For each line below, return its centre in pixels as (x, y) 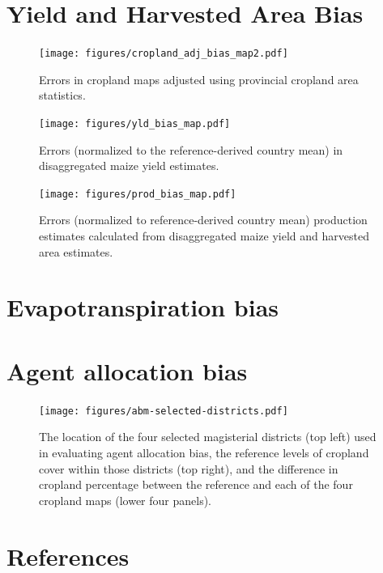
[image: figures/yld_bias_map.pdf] (135, 123)
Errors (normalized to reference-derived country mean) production (203, 220)
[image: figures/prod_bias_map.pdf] (138, 194)
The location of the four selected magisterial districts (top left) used (208, 437)
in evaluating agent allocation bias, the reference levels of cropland (204, 452)
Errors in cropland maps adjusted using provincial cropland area (199, 79)
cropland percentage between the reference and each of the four (196, 484)
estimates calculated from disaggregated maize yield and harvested (204, 236)
